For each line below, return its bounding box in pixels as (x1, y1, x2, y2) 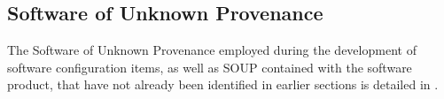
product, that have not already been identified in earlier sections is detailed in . (7, 75, 439, 94)
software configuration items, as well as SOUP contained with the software (7, 57, 412, 76)
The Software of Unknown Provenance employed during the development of (7, 41, 417, 59)
